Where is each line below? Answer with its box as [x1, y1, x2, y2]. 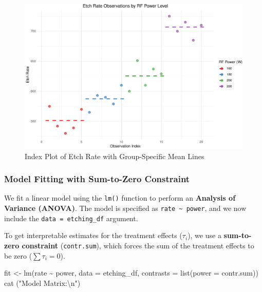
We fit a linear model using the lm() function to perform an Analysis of [4, 192, 236, 203]
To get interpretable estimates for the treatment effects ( [4, 230, 182, 241]
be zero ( [4, 250, 32, 261]
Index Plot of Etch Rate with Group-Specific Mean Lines [25, 150, 204, 161]
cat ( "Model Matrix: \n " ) [4, 277, 81, 288]
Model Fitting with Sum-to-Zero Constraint [4, 172, 190, 185]
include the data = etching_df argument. [4, 212, 138, 223]
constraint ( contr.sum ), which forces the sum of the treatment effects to [22, 240, 254, 250]
